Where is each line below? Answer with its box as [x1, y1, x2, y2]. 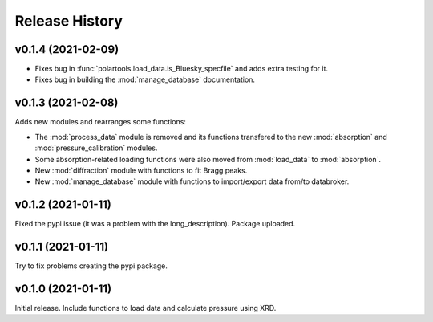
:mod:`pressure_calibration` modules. [34, 143, 158, 153]
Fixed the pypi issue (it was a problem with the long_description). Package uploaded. [14, 219, 296, 229]
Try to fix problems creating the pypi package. [14, 261, 168, 271]
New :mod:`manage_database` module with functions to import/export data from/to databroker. [34, 177, 350, 186]
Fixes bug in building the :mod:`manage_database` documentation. [34, 75, 256, 84]
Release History [14, 12, 123, 30]
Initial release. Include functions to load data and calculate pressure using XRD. [14, 304, 277, 313]
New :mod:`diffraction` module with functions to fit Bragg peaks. [34, 165, 248, 175]
